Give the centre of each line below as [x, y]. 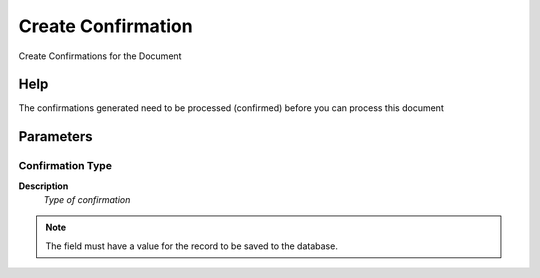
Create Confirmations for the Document [100, 56]
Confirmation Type [65, 166]
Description [43, 186]
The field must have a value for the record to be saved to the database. [192, 246]
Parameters [55, 136]
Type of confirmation [87, 199]
